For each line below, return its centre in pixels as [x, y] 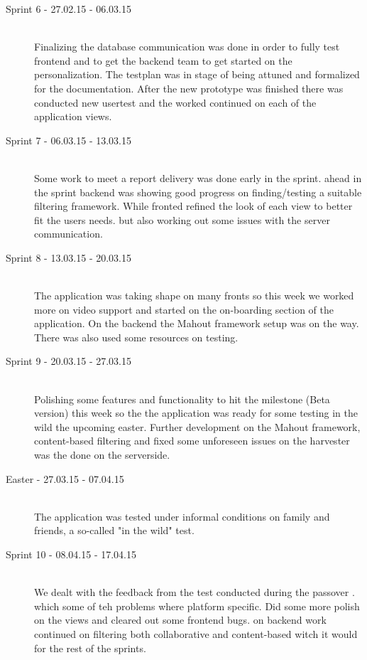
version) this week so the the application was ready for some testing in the [196, 413]
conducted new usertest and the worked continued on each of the [175, 102]
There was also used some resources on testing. [136, 337]
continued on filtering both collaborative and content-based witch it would [196, 633]
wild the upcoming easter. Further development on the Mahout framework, [197, 426]
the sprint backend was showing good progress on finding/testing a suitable [198, 192]
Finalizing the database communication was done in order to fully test [187, 47]
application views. [73, 116]
